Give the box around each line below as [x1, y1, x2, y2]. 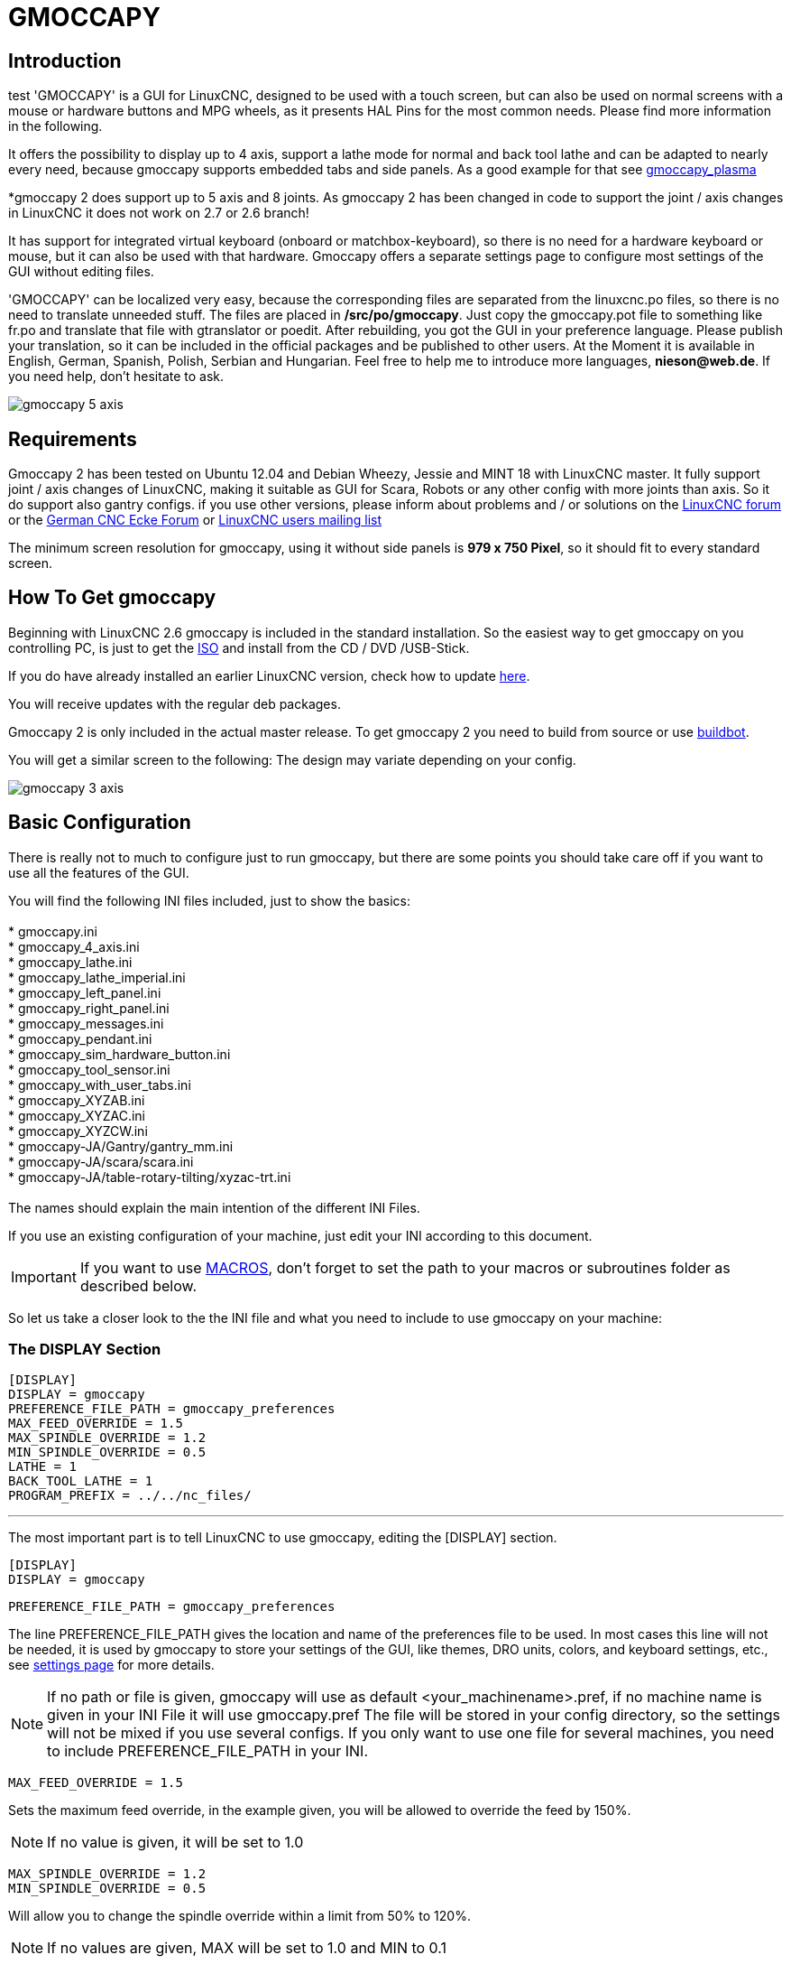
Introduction [8, 49, 122, 72]
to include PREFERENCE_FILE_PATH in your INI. [47, 1742, 368, 1761]
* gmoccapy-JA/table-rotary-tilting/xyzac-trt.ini [8, 1168, 291, 1185]
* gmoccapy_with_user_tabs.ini [8, 1076, 191, 1093]
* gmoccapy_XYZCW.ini [8, 1122, 148, 1139]
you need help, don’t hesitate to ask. [8, 368, 225, 385]
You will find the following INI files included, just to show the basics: [8, 892, 410, 908]
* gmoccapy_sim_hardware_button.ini [8, 1046, 231, 1062]
